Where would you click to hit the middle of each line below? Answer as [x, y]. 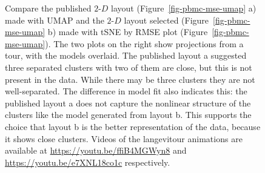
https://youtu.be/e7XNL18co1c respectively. [88, 162]
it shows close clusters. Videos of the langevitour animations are [124, 138]
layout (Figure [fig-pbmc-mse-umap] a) [184, 8]
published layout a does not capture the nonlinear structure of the [128, 103]
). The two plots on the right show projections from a [144, 43]
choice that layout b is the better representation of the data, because [133, 126]
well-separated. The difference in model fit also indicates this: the [126, 91]
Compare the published [48, 8]
